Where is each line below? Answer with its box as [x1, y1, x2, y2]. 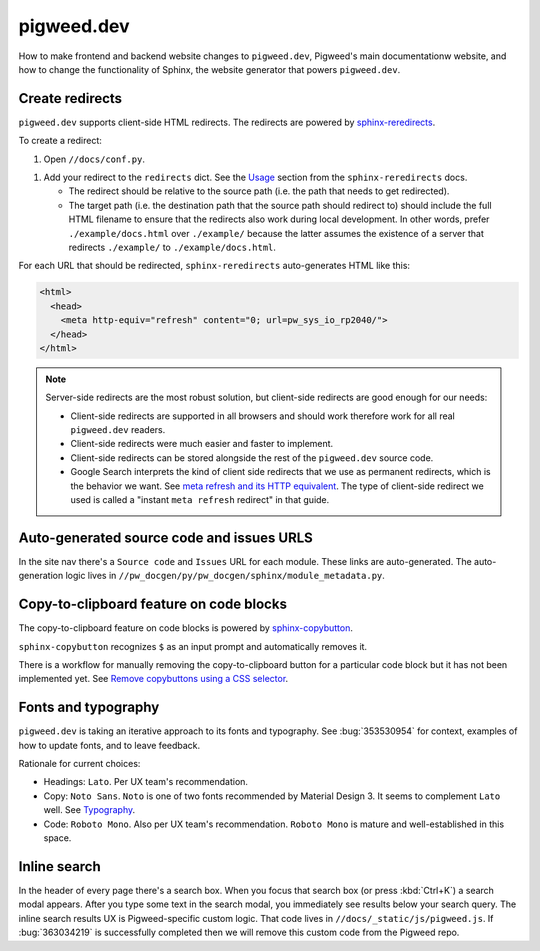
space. [43, 832, 72, 844]
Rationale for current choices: [18, 758, 141, 770]
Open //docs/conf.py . [43, 153, 145, 165]
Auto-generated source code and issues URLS [18, 529, 314, 546]
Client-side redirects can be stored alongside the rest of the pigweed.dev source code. [70, 451, 434, 464]
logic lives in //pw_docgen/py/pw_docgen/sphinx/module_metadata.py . [65, 570, 385, 582]
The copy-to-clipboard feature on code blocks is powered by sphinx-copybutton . [18, 622, 354, 634]
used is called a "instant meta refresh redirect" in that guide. [70, 494, 330, 506]
